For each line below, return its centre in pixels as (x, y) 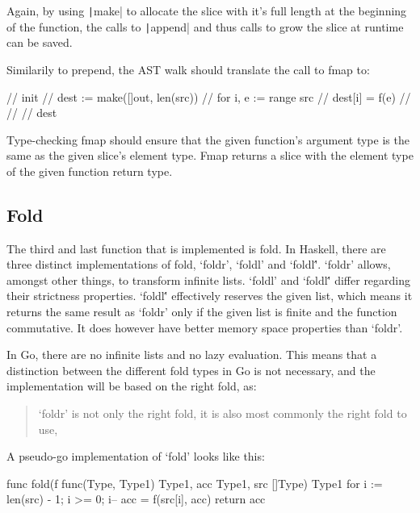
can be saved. (40, 42)
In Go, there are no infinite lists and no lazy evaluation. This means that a (192, 355)
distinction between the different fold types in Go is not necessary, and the (191, 370)
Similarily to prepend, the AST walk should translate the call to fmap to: (188, 69)
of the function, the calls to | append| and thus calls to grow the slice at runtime (205, 26)
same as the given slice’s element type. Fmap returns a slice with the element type (210, 155)
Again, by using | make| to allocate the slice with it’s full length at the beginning (207, 10)
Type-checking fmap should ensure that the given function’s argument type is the (208, 139)
